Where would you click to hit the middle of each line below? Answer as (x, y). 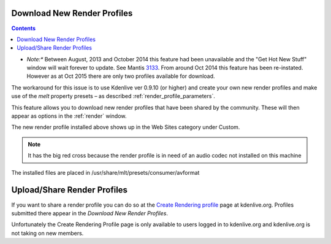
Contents (24, 28)
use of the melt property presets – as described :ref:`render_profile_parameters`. (113, 96)
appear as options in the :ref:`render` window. (69, 116)
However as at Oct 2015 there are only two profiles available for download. (121, 76)
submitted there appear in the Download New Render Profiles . (90, 213)
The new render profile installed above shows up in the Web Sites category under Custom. (126, 127)
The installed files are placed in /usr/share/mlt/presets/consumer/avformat (105, 172)
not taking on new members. (48, 233)
